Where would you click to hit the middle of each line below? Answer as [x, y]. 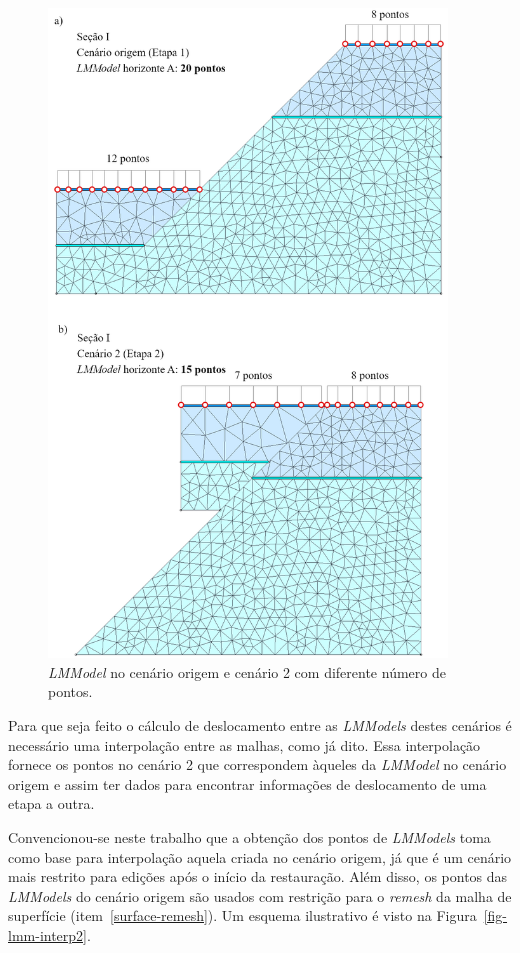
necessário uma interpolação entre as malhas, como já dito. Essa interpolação [244, 744]
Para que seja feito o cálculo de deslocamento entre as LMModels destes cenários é [260, 724]
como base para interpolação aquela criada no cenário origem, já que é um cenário [260, 856]
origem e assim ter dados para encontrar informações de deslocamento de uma [247, 783]
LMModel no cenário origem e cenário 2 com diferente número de [247, 671]
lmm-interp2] [47, 934]
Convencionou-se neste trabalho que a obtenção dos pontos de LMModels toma [249, 836]
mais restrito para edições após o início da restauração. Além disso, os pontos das [258, 876]
